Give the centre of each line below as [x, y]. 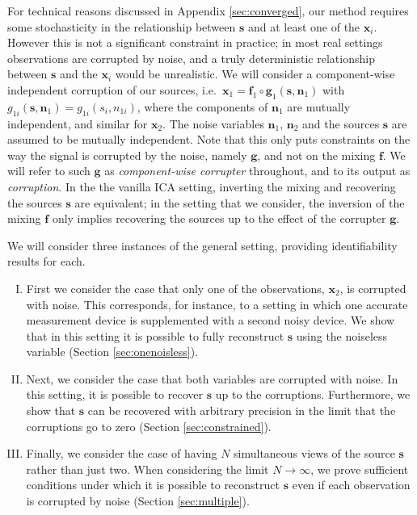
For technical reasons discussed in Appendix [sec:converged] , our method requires [208, 10]
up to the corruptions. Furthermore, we [313, 394]
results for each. [46, 261]
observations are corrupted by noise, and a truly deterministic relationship [191, 58]
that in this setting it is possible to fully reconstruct [155, 335]
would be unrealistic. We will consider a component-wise [255, 74]
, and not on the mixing [316, 155]
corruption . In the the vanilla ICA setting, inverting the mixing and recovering [202, 186]
